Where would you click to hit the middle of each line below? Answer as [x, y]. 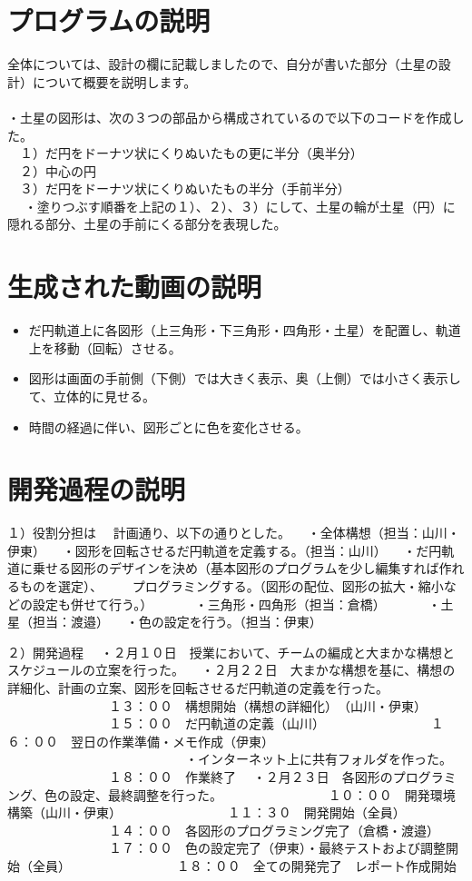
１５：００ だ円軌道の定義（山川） [216, 723]
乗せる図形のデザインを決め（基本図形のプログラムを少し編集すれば [236, 568]
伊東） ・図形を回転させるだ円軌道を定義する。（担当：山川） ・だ [218, 550]
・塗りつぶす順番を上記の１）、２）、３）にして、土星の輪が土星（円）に [240, 206]
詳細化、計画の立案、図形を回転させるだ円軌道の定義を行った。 [198, 688]
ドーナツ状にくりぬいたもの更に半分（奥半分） [223, 153]
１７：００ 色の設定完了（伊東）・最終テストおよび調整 [277, 848]
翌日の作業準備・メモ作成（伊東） [172, 741]
